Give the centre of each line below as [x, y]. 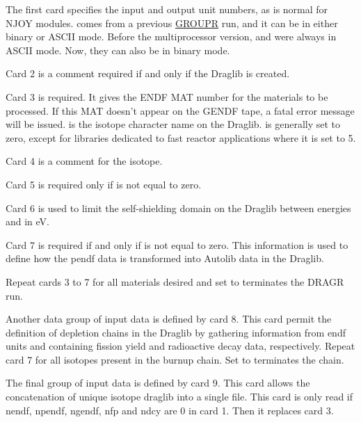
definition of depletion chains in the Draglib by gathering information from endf [176, 332]
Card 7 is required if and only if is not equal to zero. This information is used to [177, 244]
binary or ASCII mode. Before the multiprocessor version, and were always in [171, 36]
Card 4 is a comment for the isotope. [84, 161]
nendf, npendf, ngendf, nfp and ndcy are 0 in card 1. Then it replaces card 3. [170, 410]
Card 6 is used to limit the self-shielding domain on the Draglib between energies [178, 208]
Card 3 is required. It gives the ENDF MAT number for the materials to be [167, 96]
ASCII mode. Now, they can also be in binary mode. [118, 50]
